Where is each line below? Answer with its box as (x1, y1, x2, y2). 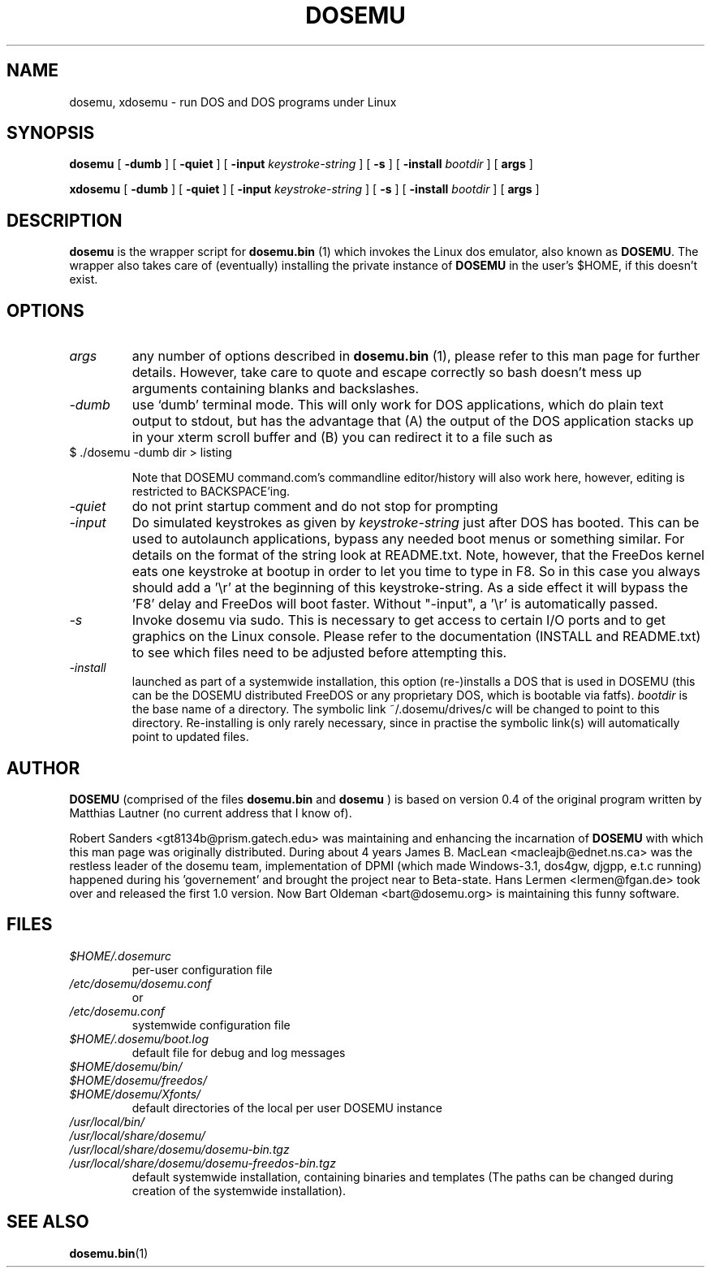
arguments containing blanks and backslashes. (131, 380, 420, 397)
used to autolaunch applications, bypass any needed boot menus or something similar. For (131, 531, 685, 548)
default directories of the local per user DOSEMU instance (131, 1100, 442, 1115)
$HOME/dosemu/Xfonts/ (69, 1086, 201, 1101)
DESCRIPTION (6, 210, 123, 231)
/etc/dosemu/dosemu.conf (69, 976, 212, 990)
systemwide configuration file (131, 1017, 291, 1032)
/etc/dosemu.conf (69, 1003, 165, 1018)
